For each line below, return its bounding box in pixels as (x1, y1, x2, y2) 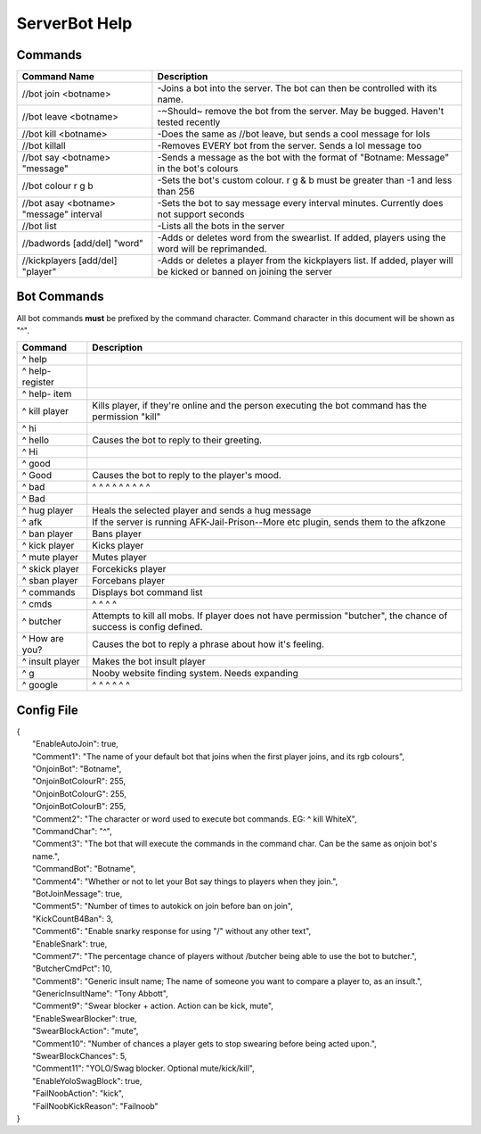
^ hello (21, 434, 49, 446)
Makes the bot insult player (92, 656, 206, 668)
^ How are (21, 633, 64, 645)
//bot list (21, 219, 57, 232)
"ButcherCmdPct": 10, (32, 964, 113, 974)
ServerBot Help (16, 13, 133, 33)
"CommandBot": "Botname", (32, 864, 136, 874)
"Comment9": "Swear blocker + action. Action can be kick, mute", (32, 1000, 273, 1012)
